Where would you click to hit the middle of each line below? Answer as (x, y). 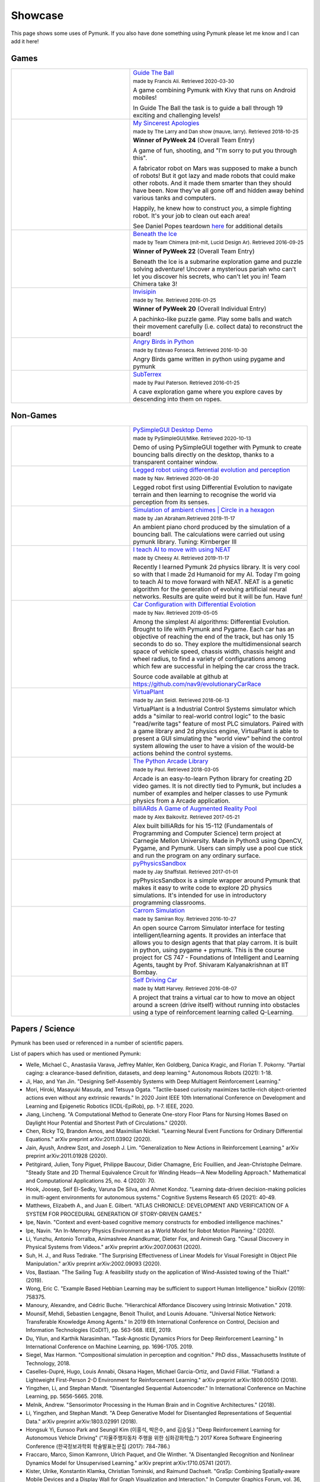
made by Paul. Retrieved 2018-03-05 (176, 770)
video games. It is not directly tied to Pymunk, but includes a (217, 785)
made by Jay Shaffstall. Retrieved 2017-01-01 (185, 872)
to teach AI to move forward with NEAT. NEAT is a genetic (213, 582)
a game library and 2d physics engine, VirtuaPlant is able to (216, 731)
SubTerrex (147, 375)
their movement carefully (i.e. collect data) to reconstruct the (218, 327)
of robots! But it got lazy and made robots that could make (214, 176)
